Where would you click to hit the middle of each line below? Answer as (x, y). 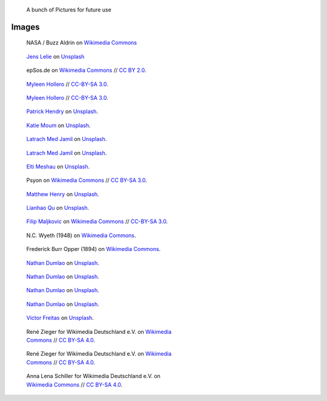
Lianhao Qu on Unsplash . (58, 208)
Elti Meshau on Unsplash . (58, 166)
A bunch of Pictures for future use (69, 10)
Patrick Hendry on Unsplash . (62, 111)
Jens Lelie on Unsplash (55, 56)
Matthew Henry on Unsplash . (63, 194)
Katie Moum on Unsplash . (58, 125)
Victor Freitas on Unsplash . (60, 318)
